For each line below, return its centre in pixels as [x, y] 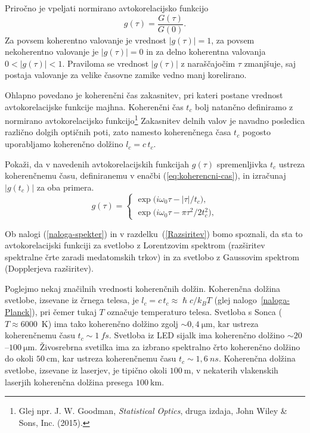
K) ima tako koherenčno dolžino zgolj [110, 323]
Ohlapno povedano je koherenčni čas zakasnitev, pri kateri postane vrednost [144, 95]
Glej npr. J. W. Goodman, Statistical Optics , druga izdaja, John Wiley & [153, 411]
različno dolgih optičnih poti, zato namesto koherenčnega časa [118, 132]
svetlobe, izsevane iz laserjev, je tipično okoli [86, 370]
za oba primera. [65, 187]
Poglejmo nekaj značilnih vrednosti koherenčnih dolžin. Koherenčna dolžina [143, 288]
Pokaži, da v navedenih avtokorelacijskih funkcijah [97, 163]
